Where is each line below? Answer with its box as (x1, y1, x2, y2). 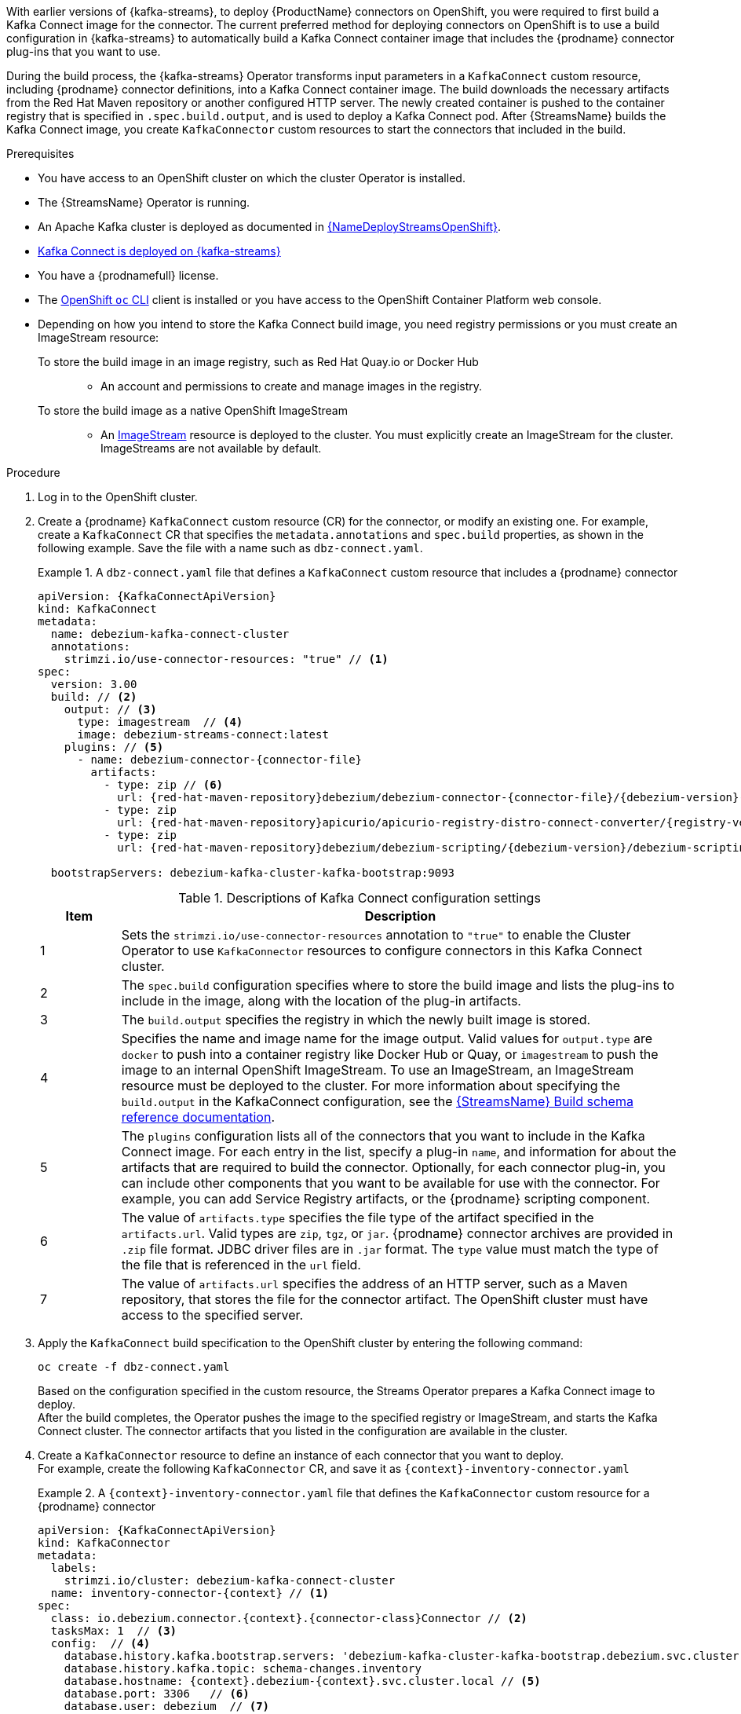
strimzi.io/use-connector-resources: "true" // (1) (64, 653, 389, 665)
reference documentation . (121, 1109, 275, 1125)
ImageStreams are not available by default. (100, 441, 322, 455)
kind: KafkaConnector (38, 1536, 170, 1549)
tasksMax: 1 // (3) (50, 1624, 177, 1637)
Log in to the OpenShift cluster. (38, 490, 198, 504)
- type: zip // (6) (104, 778, 224, 791)
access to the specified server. (121, 1307, 304, 1323)
